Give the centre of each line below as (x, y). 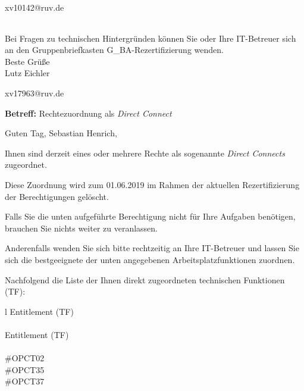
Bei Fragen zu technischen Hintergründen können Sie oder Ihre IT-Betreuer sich (151, 38)
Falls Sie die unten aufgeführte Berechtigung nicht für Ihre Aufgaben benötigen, (150, 216)
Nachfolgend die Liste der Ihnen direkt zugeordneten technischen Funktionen (145, 279)
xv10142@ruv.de (35, 7)
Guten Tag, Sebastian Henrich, (61, 133)
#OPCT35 (25, 369)
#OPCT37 (25, 381)
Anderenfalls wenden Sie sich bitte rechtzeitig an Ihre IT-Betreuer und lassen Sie (152, 248)
